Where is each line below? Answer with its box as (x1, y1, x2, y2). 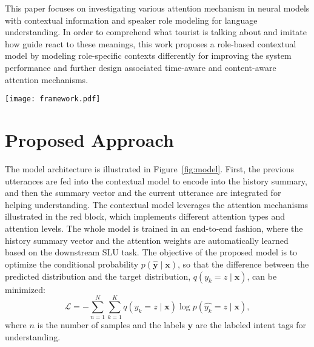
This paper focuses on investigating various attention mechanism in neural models (5, 2, 310, 14)
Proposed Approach (5, 127, 174, 152)
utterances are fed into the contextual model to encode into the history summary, (5, 174, 307, 187)
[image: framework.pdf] (5, 95, 101, 104)
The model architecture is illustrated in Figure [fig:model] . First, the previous (5, 162, 294, 175)
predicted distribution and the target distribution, (5, 269, 191, 282)
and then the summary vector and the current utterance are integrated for (5, 186, 281, 199)
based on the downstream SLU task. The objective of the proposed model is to (5, 246, 298, 258)
